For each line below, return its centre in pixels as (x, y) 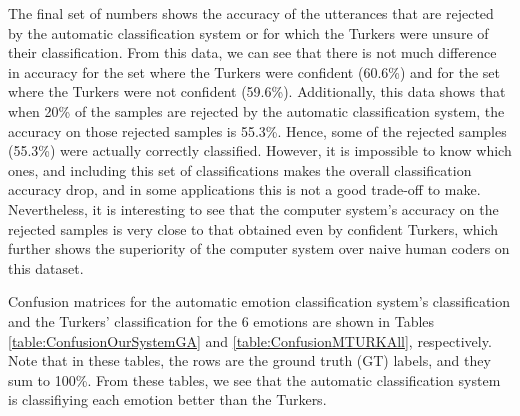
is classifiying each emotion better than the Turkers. (167, 399)
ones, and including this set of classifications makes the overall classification (240, 169)
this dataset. (46, 267)
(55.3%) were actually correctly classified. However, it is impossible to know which (260, 150)
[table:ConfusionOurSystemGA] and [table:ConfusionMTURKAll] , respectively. (250, 340)
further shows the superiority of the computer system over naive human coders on (259, 248)
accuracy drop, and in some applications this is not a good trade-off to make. (244, 189)
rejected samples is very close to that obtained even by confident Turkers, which (253, 228)
